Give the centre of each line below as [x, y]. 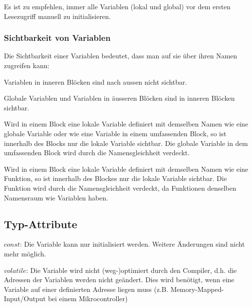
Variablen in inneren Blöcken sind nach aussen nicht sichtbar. [96, 81]
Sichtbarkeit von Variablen [57, 38]
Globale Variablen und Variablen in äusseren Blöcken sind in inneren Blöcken [119, 98]
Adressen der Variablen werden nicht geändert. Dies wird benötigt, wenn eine [119, 280]
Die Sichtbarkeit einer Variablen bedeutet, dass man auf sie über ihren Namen [121, 56]
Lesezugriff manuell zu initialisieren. [57, 16]
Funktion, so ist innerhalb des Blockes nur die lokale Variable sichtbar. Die [116, 178]
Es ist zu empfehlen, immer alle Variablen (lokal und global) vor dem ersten [117, 6]
